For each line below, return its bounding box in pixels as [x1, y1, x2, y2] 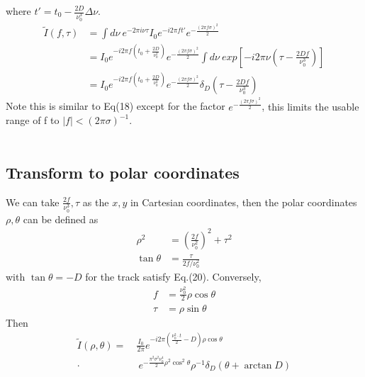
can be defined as [23, 211, 99, 226]
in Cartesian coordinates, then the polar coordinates [130, 194, 357, 209]
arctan [244, 360, 272, 371]
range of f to [6, 113, 60, 128]
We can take [6, 194, 60, 209]
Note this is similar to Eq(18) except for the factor [6, 99, 225, 113]
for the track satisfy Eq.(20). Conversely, [85, 269, 262, 284]
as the [82, 194, 109, 209]
